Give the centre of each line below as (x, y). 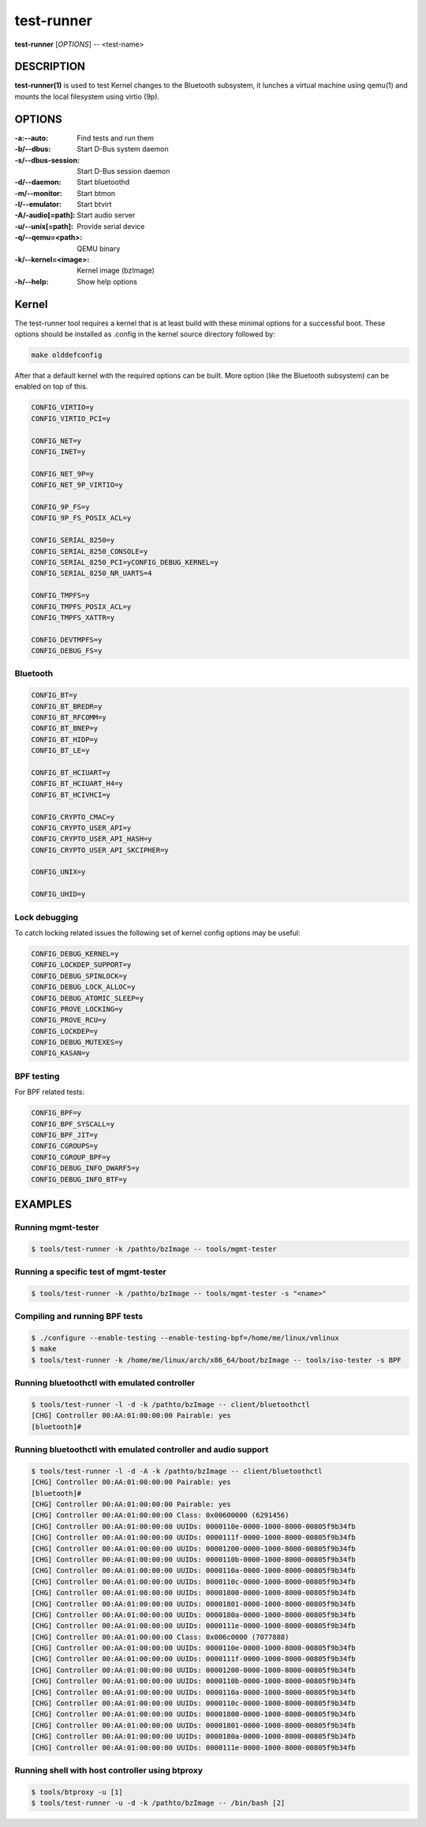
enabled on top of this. (51, 386)
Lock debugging (47, 917)
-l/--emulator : (38, 205)
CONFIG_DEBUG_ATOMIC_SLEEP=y (88, 998)
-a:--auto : (32, 137)
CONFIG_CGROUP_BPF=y (71, 1157)
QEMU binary (99, 248)
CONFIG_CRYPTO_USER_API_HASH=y (92, 839)
